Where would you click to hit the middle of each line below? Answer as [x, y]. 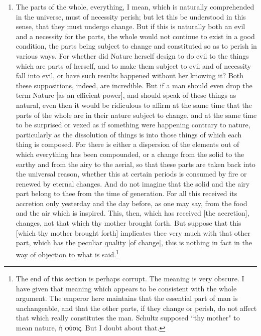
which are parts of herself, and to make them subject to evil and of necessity [134, 65]
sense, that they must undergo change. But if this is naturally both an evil [130, 26]
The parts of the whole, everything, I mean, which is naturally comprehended [135, 7]
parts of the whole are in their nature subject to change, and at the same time [136, 115]
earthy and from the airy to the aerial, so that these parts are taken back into [136, 164]
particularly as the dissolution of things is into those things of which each [129, 134]
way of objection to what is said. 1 [67, 253]
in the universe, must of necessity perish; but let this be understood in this [131, 16]
